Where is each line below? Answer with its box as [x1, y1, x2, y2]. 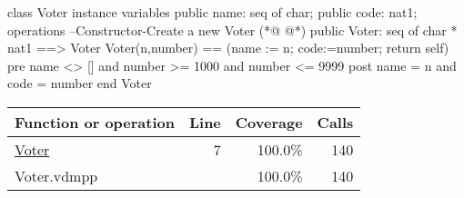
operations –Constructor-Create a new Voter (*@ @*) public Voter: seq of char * [7, 20, 458, 39]
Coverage [235, 111, 303, 133]
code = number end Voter [7, 74, 152, 93]
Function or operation [15, 111, 175, 133]
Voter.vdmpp [15, 164, 98, 186]
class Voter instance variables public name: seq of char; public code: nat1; [7, 3, 418, 21]
